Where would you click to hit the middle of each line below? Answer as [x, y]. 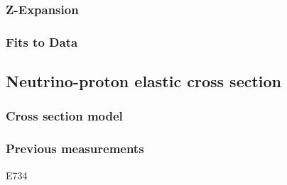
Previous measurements [75, 148]
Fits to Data [42, 41]
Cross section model [64, 116]
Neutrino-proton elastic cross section [144, 81]
